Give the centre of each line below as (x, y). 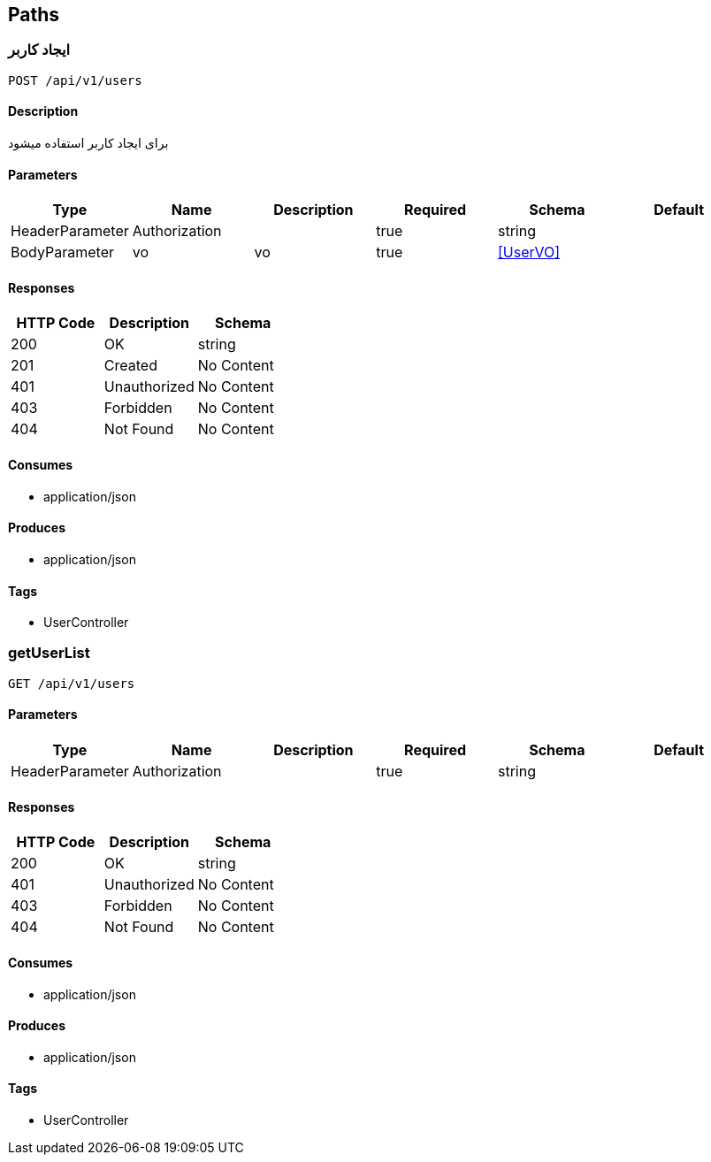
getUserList (49, 653)
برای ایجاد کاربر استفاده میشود (88, 143)
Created (130, 366)
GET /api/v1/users (72, 683)
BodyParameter (62, 252)
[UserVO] (529, 252)
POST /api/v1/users (75, 80)
